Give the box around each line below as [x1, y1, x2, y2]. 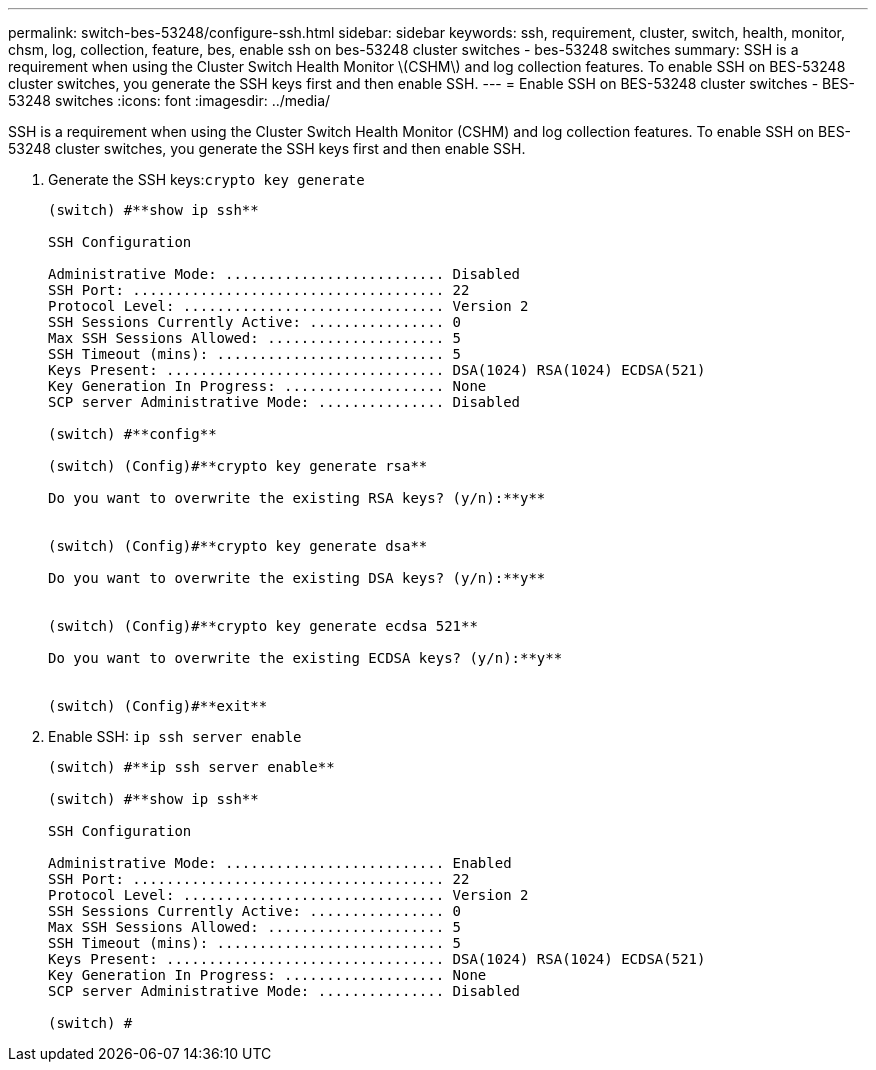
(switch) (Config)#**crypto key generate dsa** [48, 538, 428, 554]
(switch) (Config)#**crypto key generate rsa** [48, 458, 428, 474]
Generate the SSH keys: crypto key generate [48, 171, 365, 188]
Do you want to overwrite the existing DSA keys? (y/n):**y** [48, 570, 546, 586]
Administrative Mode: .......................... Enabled [48, 855, 512, 871]
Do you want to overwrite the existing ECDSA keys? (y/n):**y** [48, 650, 563, 666]
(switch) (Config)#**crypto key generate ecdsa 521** [48, 618, 478, 634]
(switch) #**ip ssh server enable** [48, 759, 335, 775]
